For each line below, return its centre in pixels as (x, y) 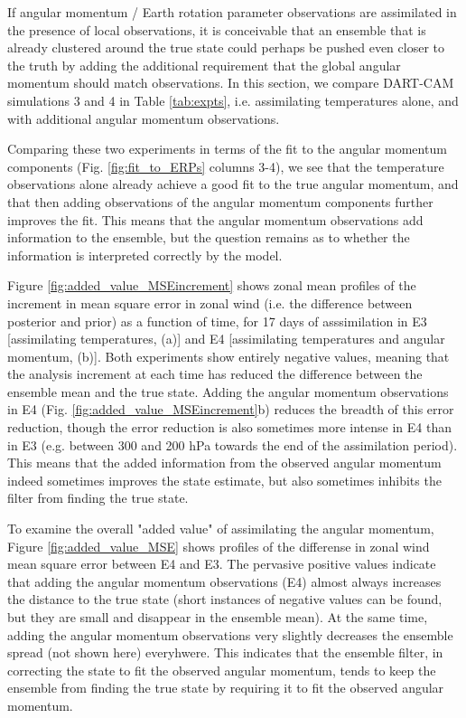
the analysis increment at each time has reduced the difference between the (215, 374)
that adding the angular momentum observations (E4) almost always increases (224, 581)
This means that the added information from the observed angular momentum (224, 463)
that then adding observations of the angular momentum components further (220, 201)
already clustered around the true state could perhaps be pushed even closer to (226, 47)
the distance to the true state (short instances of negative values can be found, (225, 599)
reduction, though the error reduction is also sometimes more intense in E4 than (229, 427)
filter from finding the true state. (98, 498)
